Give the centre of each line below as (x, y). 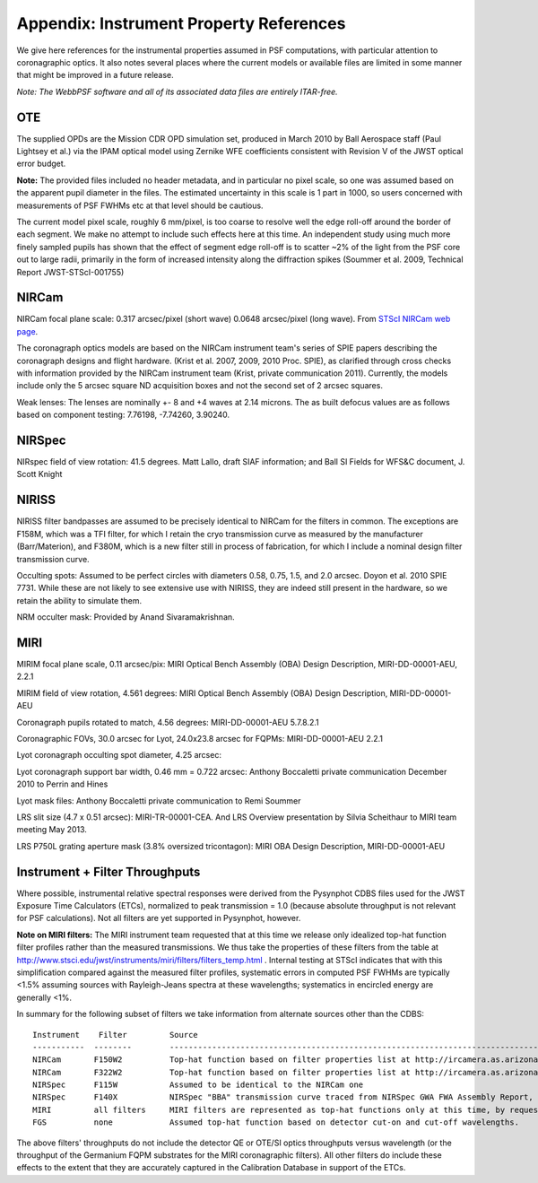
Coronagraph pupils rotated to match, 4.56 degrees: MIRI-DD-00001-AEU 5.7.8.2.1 (168, 722)
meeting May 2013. (52, 830)
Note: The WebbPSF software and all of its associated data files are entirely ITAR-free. (177, 91)
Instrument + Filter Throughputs (108, 871)
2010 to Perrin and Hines (62, 784)
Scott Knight (39, 474)
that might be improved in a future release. (95, 75)
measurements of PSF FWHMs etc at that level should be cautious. (140, 205)
